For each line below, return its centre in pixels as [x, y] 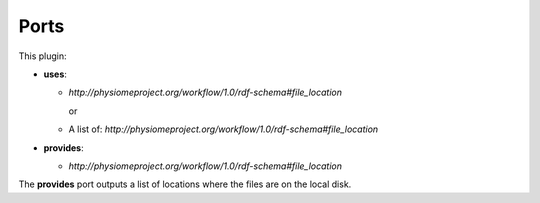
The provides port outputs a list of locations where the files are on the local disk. [185, 184]
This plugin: [42, 56]
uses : [55, 74]
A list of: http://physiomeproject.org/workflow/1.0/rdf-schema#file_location [223, 129]
